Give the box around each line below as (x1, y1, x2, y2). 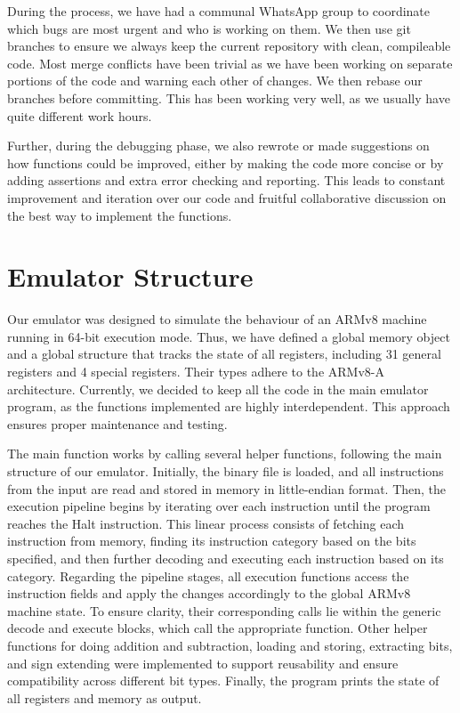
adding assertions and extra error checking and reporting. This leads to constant (7, 171, 446, 190)
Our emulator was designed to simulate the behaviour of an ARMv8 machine (7, 310, 427, 328)
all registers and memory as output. (7, 688, 202, 707)
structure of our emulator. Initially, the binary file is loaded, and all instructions (7, 462, 444, 480)
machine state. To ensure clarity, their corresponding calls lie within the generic (7, 601, 441, 620)
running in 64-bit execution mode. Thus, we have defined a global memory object (7, 327, 450, 345)
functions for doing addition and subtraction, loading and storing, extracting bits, (7, 636, 453, 654)
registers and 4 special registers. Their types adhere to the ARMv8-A (7, 362, 384, 381)
